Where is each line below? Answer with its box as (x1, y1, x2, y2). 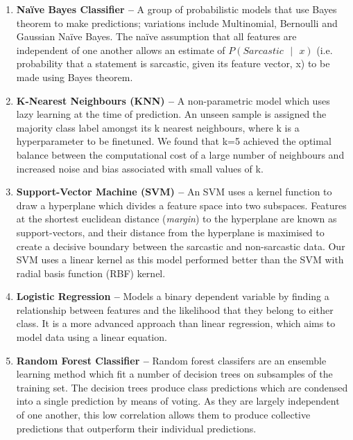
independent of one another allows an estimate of (16, 42, 225, 57)
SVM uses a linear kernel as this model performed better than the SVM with (16, 252, 344, 267)
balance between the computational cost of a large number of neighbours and (16, 147, 345, 161)
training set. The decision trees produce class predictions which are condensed (16, 380, 348, 394)
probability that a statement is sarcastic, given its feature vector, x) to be (16, 56, 330, 71)
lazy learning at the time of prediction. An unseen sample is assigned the (16, 107, 327, 121)
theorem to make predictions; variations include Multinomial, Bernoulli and (16, 15, 338, 30)
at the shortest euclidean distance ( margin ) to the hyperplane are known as (16, 211, 337, 226)
